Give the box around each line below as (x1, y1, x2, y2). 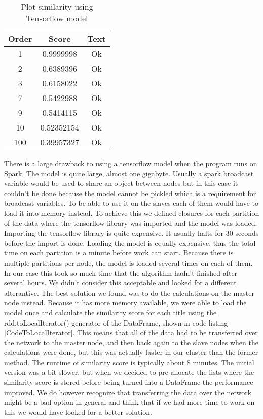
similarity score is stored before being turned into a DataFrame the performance (4, 377, 253, 388)
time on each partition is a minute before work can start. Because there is (4, 247, 234, 258)
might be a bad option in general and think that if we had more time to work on (4, 397, 255, 407)
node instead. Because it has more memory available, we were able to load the (4, 297, 247, 308)
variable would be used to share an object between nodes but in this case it (4, 178, 238, 188)
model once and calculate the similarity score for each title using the (4, 307, 217, 317)
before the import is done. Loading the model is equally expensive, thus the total (4, 237, 256, 248)
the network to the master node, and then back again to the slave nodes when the (4, 337, 258, 347)
